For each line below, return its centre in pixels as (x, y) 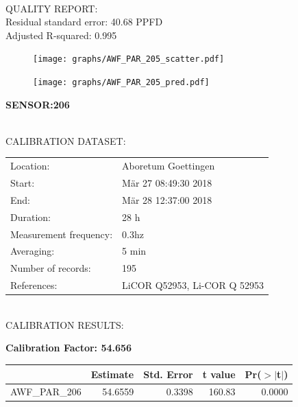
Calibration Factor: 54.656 (69, 348)
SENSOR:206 (38, 104)
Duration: (30, 217)
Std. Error (168, 374)
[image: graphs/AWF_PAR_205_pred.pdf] (121, 83)
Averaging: (33, 251)
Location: (30, 166)
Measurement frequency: (62, 234)
